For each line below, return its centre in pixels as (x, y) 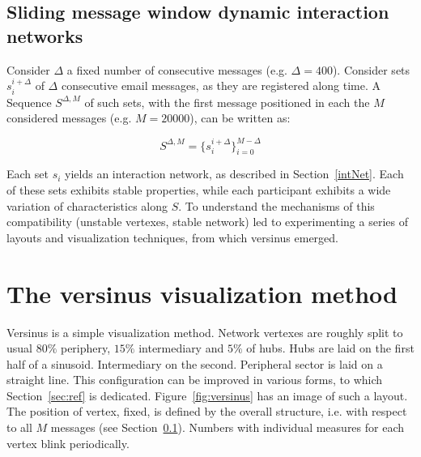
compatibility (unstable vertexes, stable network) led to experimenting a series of (207, 222)
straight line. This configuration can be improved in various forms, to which (195, 380)
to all (19, 427)
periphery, (85, 348)
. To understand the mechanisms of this (276, 205)
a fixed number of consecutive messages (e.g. (177, 69)
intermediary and (181, 348)
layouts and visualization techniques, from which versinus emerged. (173, 237)
